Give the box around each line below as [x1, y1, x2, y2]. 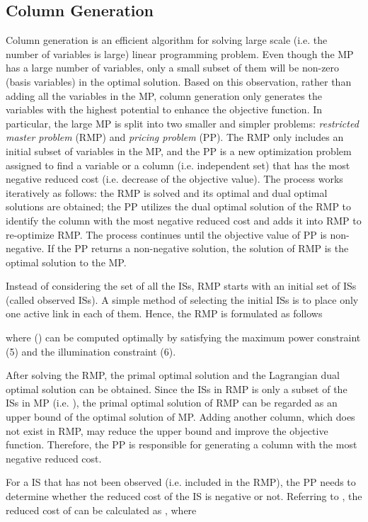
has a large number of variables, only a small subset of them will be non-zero [6, 60, 340, 75]
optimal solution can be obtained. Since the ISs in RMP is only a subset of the [6, 381, 347, 396]
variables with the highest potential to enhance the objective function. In [6, 102, 323, 117]
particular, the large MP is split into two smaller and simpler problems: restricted [6, 115, 359, 130]
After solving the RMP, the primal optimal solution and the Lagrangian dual [6, 368, 340, 382]
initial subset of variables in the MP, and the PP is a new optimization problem [6, 143, 352, 158]
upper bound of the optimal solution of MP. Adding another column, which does [6, 409, 355, 424]
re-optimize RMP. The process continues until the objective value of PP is [6, 227, 327, 242]
